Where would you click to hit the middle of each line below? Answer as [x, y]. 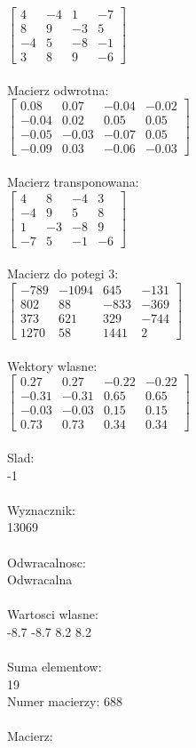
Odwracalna [40, 579]
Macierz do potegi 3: [63, 273]
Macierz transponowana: [73, 182]
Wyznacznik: [42, 509]
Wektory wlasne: [52, 365]
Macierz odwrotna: [58, 89]
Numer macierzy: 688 [65, 701]
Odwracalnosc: [47, 562]
